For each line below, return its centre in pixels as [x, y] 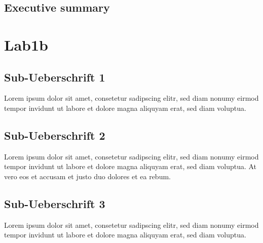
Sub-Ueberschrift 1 [55, 77]
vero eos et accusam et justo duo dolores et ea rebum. [87, 176]
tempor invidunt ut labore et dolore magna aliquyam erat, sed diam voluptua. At [130, 166]
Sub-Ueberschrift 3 [55, 203]
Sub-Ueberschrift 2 [55, 135]
